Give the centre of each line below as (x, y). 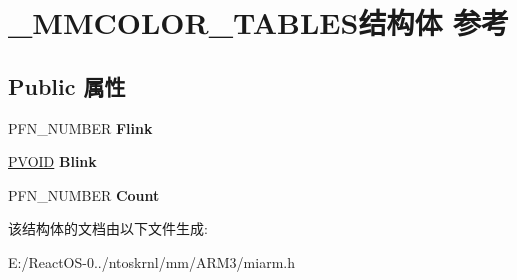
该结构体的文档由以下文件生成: (108, 228)
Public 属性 (67, 85)
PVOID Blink (52, 161)
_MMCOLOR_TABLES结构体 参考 (259, 22)
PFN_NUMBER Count (84, 194)
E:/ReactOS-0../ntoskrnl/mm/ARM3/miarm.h (151, 261)
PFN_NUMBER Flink (80, 127)
